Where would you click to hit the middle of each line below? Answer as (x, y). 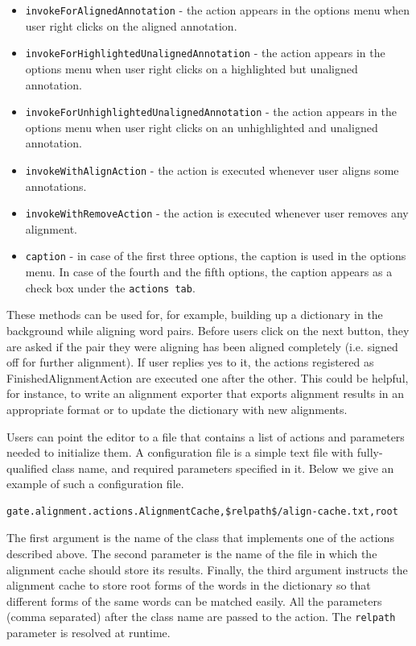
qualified (27, 468)
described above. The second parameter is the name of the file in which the (192, 554)
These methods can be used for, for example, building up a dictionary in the (195, 315)
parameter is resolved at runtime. (89, 633)
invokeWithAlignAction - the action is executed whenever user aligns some (212, 170)
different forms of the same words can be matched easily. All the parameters (194, 600)
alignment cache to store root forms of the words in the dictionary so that (189, 585)
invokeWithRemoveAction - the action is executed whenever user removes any (217, 213)
